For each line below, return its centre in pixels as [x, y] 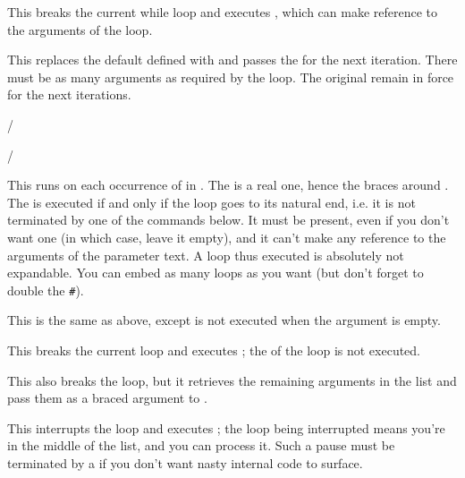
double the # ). [46, 290]
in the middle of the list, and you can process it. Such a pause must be [201, 445]
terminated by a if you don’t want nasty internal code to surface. [185, 462]
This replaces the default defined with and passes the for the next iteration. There [232, 60]
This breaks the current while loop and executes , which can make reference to [223, 12]
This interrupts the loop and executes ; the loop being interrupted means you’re [226, 427]
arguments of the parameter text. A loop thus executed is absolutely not [206, 255]
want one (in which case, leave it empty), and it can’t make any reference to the [227, 237]
